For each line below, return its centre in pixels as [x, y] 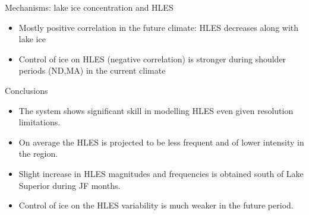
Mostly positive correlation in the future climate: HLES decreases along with [159, 27]
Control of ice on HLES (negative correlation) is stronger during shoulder [152, 59]
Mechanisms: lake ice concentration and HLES [89, 7]
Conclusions [26, 90]
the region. [38, 154]
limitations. [40, 122]
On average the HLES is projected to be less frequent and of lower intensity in [161, 142]
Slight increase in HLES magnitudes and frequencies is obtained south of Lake [161, 173]
